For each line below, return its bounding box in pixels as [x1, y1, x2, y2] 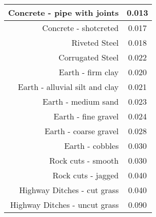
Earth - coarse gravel [44, 125, 119, 137]
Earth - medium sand [42, 96, 119, 107]
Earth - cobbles [64, 140, 119, 151]
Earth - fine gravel [53, 110, 119, 122]
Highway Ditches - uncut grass [10, 199, 119, 210]
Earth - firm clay [58, 66, 119, 78]
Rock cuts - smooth [49, 154, 119, 166]
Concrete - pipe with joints [8, 7, 119, 18]
